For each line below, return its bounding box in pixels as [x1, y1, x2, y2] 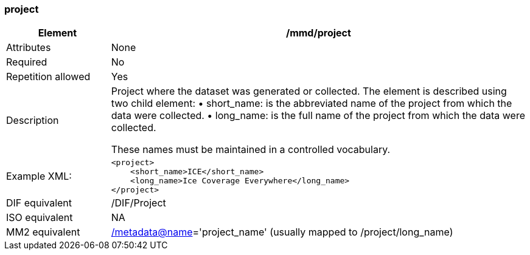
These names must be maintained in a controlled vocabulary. [111, 143, 391, 156]
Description [6, 114, 59, 127]
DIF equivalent [6, 197, 72, 209]
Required [6, 56, 47, 69]
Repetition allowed [6, 70, 91, 83]
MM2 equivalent [6, 226, 80, 239]
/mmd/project [285, 27, 351, 39]
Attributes [6, 41, 51, 54]
